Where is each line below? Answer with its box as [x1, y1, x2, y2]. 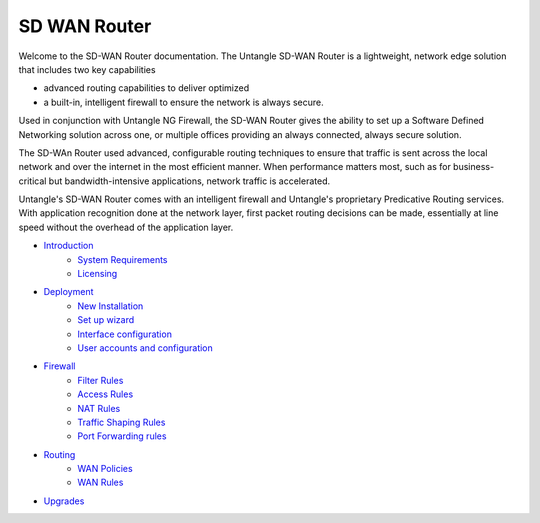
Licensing [77, 268, 118, 280]
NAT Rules [77, 402, 121, 414]
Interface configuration [77, 328, 172, 340]
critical [18, 175, 47, 187]
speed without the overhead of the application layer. [18, 221, 234, 233]
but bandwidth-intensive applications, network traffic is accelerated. [48, 175, 331, 187]
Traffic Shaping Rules [77, 416, 166, 428]
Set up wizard [77, 314, 135, 326]
